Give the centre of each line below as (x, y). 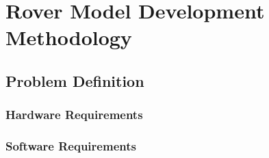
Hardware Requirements (74, 115)
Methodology (69, 37)
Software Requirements (71, 146)
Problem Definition (75, 80)
